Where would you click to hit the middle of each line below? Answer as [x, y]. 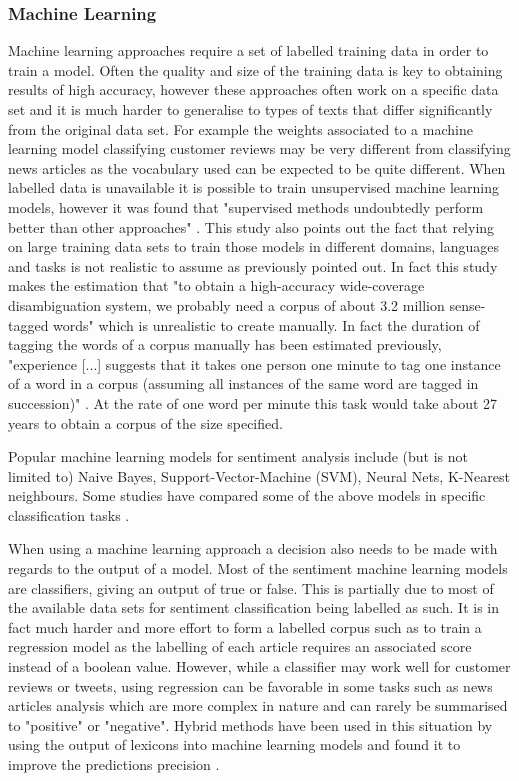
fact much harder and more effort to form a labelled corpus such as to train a [245, 626]
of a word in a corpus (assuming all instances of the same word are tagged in [243, 383]
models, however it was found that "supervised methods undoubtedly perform [246, 206]
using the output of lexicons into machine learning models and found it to [234, 744]
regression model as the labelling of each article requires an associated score [240, 646]
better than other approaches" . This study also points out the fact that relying [251, 226]
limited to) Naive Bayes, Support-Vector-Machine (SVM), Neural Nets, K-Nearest [259, 475]
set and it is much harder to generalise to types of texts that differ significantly [250, 109]
